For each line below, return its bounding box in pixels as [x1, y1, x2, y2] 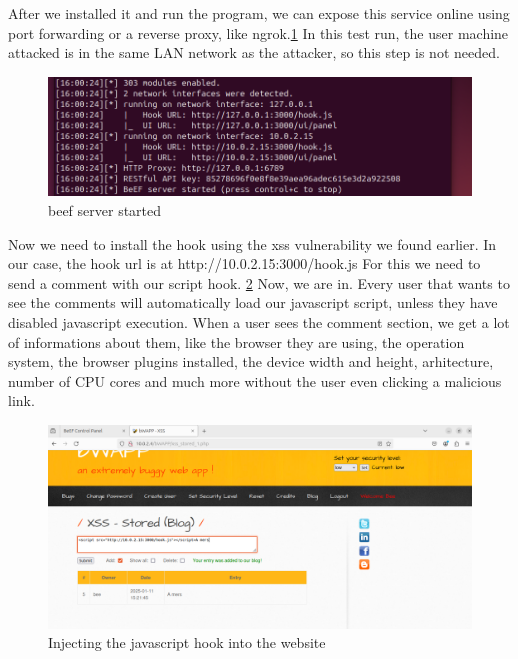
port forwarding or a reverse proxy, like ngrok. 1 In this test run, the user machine [8, 22, 509, 43]
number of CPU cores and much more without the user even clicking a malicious [8, 370, 502, 391]
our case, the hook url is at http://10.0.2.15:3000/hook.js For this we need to [8, 253, 481, 274]
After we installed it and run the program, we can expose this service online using [8, 3, 510, 23]
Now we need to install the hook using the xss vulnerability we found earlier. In [8, 233, 497, 254]
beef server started [48, 199, 162, 220]
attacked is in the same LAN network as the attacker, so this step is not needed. [8, 42, 500, 63]
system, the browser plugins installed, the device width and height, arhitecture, [8, 351, 494, 372]
